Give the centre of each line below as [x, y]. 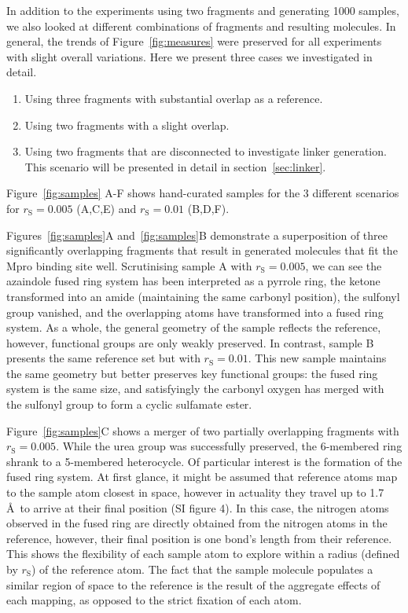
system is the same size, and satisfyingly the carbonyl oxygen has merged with [195, 389]
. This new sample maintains [317, 358]
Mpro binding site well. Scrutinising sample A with [129, 265]
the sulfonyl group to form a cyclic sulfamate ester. [129, 404]
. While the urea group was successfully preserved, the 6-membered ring [229, 446]
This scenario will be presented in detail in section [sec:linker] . [175, 166]
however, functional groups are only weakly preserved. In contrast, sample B [190, 342]
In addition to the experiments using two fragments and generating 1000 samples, [203, 10]
